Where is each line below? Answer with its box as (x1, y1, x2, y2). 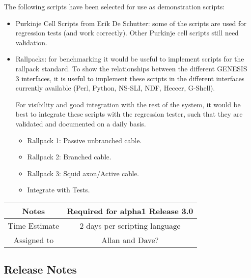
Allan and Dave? (101, 234, 159, 246)
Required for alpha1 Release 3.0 (67, 205, 194, 216)
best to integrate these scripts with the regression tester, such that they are (15, 109, 243, 119)
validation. (15, 37, 47, 47)
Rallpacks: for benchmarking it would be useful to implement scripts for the (15, 54, 244, 64)
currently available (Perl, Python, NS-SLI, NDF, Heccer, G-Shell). (15, 83, 215, 93)
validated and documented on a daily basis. (15, 118, 146, 128)
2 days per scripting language (80, 219, 181, 231)
